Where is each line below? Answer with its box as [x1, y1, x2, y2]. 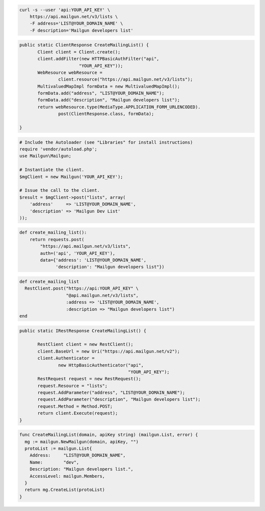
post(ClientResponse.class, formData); [58, 111, 154, 117]
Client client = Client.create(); [37, 49, 121, 55]
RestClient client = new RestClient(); [37, 342, 133, 347]
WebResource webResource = [37, 69, 103, 75]
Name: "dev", [29, 459, 79, 465]
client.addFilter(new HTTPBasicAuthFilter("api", [37, 56, 159, 61]
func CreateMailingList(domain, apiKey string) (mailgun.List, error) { [19, 432, 198, 438]
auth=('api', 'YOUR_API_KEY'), [40, 250, 115, 256]
